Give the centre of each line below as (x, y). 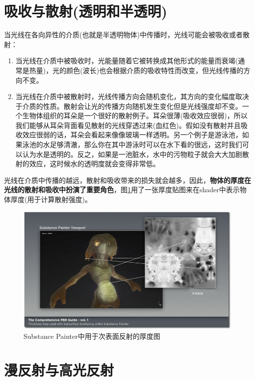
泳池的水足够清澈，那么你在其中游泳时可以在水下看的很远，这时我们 (132, 144)
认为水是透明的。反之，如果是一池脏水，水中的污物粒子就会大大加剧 (132, 154)
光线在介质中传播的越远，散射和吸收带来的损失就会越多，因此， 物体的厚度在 (127, 180)
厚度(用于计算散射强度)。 (51, 199)
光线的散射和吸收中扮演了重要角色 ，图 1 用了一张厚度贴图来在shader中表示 (122, 190)
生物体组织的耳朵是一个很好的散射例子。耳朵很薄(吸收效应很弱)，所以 (135, 115)
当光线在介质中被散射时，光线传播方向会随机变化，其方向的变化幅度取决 (132, 96)
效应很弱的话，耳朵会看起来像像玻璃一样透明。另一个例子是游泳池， (132, 135)
